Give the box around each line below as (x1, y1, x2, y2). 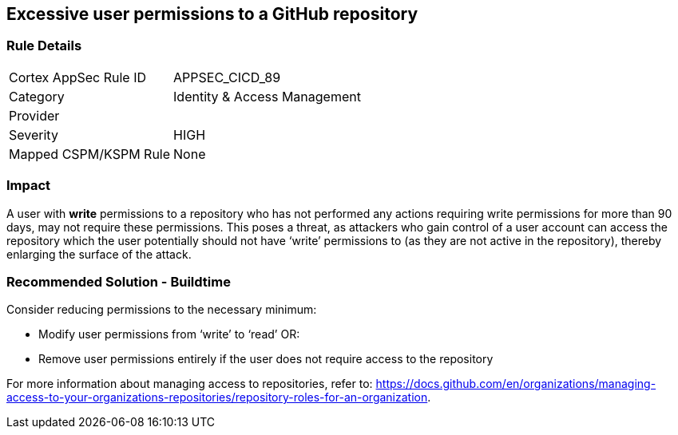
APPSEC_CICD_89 (173, 69, 281, 85)
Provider (9, 107, 60, 124)
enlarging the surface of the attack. (6, 247, 192, 261)
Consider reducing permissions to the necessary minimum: (6, 303, 317, 317)
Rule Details (6, 38, 82, 54)
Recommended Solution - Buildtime (6, 273, 231, 290)
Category (9, 88, 65, 105)
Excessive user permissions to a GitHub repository (6, 4, 418, 24)
